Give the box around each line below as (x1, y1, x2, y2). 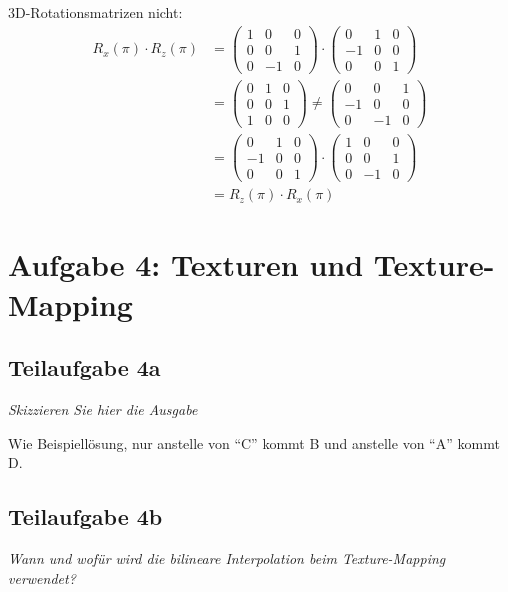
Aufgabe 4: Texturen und (8, 244, 364, 285)
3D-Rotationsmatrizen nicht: (8, 2, 183, 22)
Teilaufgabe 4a (8, 352, 161, 383)
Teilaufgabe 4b (8, 501, 163, 532)
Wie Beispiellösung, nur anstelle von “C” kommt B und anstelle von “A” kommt (8, 432, 500, 453)
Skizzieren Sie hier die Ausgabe (8, 398, 198, 419)
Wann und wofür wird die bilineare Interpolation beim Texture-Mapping (8, 547, 446, 568)
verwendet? (8, 567, 76, 588)
